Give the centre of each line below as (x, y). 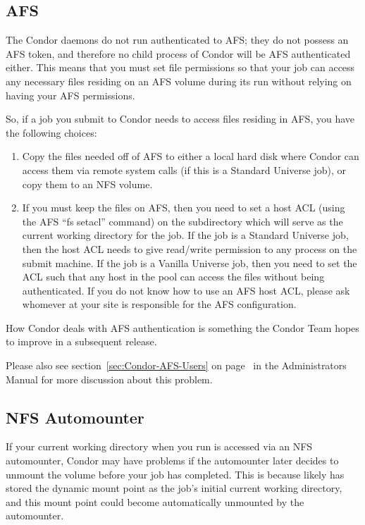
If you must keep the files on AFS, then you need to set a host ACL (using (184, 208)
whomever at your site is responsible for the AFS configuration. (159, 304)
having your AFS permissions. (70, 95)
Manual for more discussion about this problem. (109, 379)
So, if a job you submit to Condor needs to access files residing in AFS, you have (180, 119)
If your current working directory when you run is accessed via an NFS (159, 446)
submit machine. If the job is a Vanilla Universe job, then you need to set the (190, 262)
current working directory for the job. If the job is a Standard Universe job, (185, 235)
